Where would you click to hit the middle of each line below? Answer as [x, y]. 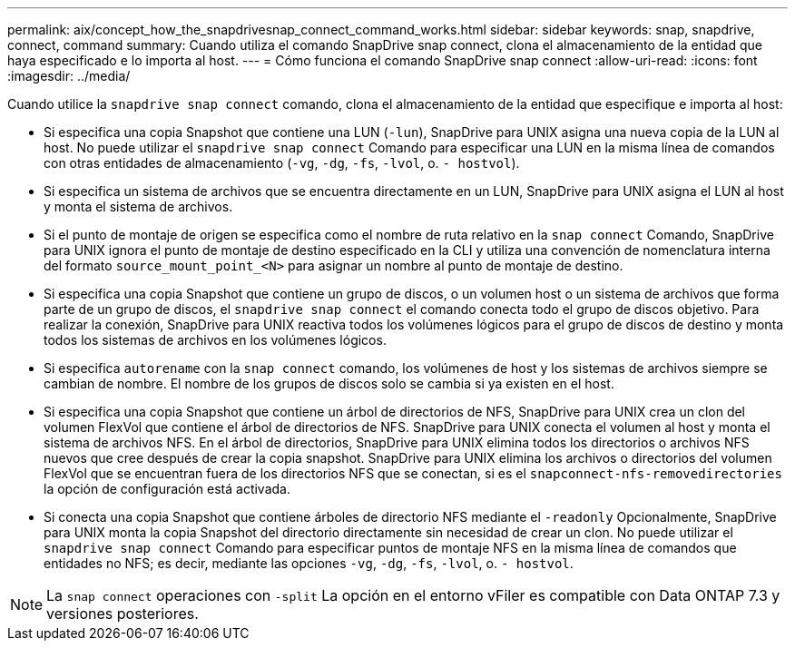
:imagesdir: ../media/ [69, 76]
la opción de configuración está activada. [167, 489]
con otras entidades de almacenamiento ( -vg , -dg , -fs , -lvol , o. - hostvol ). [282, 163]
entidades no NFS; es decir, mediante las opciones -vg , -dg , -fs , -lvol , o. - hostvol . [309, 563]
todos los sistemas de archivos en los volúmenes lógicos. [215, 340]
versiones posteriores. [123, 614]
